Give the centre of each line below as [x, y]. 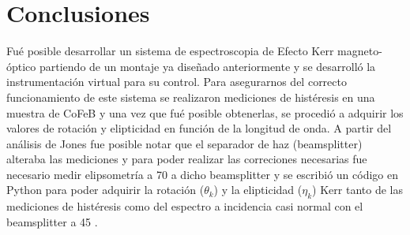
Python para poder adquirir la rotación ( [105, 190]
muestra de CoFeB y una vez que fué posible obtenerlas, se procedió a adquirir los [205, 112]
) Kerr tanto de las [357, 190]
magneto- [360, 51]
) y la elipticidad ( [258, 190]
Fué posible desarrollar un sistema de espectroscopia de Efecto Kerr [170, 51]
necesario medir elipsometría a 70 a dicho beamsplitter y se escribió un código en [202, 174]
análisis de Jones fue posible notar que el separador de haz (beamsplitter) [184, 143]
